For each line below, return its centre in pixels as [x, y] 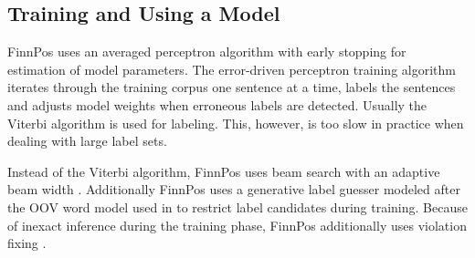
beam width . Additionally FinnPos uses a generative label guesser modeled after [234, 189]
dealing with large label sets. [87, 141]
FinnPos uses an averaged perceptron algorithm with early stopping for [207, 52]
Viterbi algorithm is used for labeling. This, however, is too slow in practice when [236, 123]
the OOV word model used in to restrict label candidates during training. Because [237, 206]
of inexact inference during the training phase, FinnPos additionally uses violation [237, 225]
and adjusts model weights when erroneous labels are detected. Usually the [217, 104]
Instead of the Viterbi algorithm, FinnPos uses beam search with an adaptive [224, 171]
